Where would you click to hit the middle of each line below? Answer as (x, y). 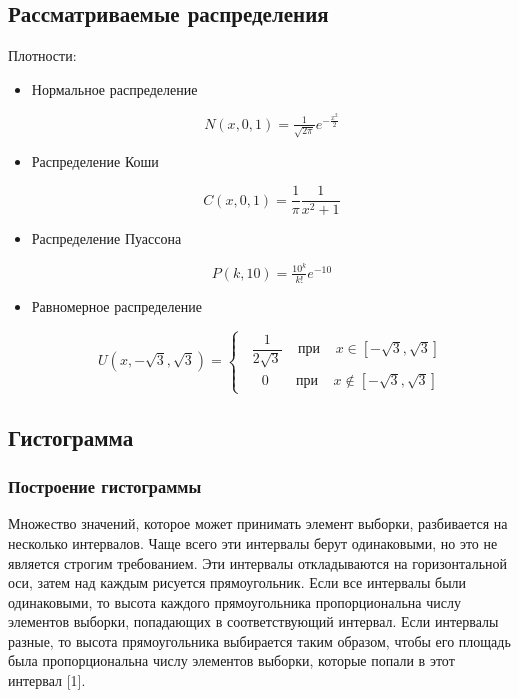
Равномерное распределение (116, 305)
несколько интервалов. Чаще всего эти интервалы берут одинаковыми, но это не (253, 542)
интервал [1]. (47, 680)
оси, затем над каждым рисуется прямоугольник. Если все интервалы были (237, 582)
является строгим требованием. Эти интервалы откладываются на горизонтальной (258, 562)
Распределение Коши (95, 160)
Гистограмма (71, 436)
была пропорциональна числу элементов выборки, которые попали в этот (231, 660)
